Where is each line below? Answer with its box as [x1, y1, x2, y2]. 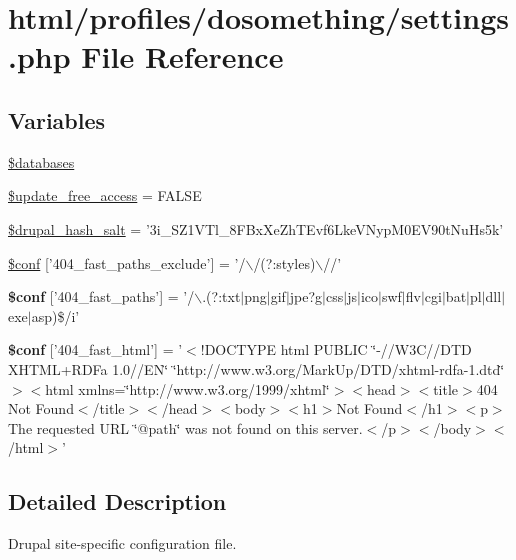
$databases [8, 151, 75, 172]
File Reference [81, 36, 284, 77]
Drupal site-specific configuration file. [8, 533, 237, 554]
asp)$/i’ [31, 305, 80, 326]
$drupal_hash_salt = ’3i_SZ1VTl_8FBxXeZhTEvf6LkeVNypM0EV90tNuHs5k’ [8, 218, 504, 239]
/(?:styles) [253, 252, 316, 273]
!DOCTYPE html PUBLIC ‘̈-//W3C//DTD [200, 339, 472, 360]
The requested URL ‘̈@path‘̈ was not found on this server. [8, 417, 363, 438]
